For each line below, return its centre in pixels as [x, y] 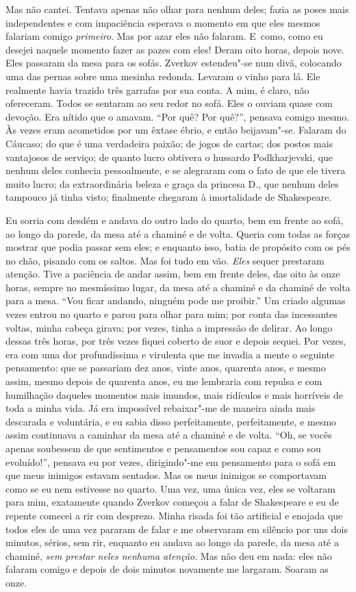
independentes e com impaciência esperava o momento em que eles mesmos [163, 22]
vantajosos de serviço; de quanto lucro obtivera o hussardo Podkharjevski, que [169, 157]
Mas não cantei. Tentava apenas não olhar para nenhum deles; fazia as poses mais [177, 9]
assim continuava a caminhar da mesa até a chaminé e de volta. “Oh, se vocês [169, 435]
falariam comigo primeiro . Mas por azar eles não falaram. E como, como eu [164, 36]
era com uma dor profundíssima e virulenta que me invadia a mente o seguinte [170, 354]
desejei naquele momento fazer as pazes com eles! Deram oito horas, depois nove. [175, 49]
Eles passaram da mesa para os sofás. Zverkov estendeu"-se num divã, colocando [174, 63]
